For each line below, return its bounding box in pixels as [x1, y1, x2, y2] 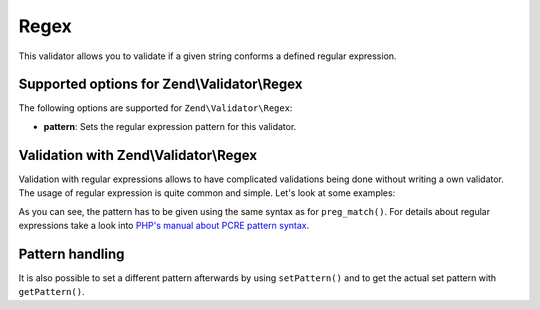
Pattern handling [18, 245, 125, 262]
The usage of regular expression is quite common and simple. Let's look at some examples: [18, 187, 396, 199]
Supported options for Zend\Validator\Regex [18, 76, 303, 93]
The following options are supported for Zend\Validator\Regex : [18, 102, 293, 114]
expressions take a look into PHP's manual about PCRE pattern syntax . [18, 219, 310, 231]
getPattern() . [18, 286, 85, 298]
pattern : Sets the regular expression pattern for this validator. [43, 120, 297, 132]
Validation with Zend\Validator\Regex [18, 146, 258, 164]
